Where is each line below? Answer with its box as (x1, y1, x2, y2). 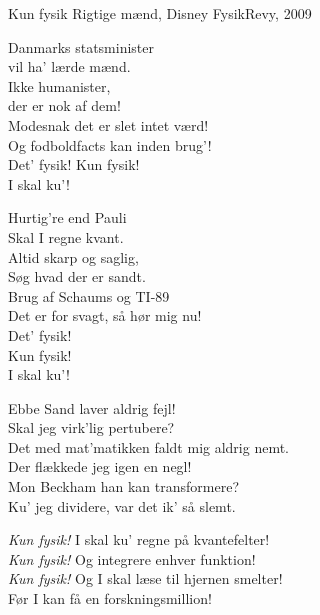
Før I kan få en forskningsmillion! (8, 588, 212, 609)
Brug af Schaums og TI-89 (8, 285, 170, 306)
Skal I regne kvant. (8, 226, 124, 247)
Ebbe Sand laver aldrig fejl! (8, 397, 176, 418)
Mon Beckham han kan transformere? (8, 476, 239, 497)
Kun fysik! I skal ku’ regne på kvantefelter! (8, 529, 270, 550)
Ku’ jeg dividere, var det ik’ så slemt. (8, 495, 236, 516)
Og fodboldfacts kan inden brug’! (8, 134, 212, 155)
